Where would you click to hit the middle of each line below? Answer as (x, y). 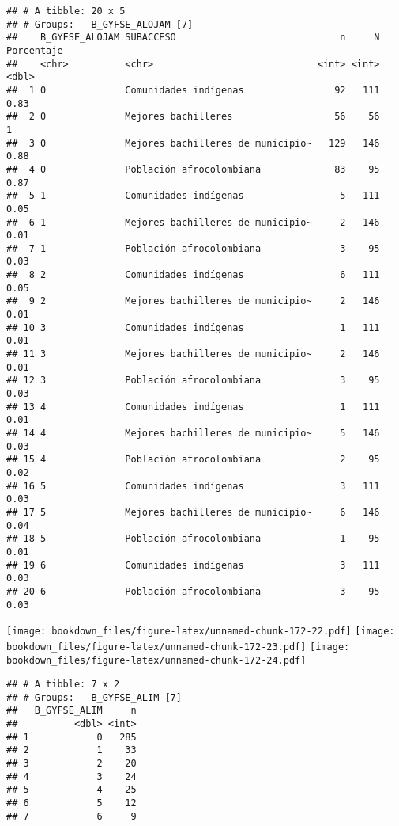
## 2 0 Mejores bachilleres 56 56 (193, 117)
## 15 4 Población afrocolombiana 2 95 (193, 460)
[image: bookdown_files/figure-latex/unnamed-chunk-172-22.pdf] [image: (201, 632)
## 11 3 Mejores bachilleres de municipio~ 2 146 (193, 354)
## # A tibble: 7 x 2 (63, 685)
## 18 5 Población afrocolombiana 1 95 (193, 539)
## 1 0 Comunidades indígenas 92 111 (193, 90)
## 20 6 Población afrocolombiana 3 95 (193, 591)
